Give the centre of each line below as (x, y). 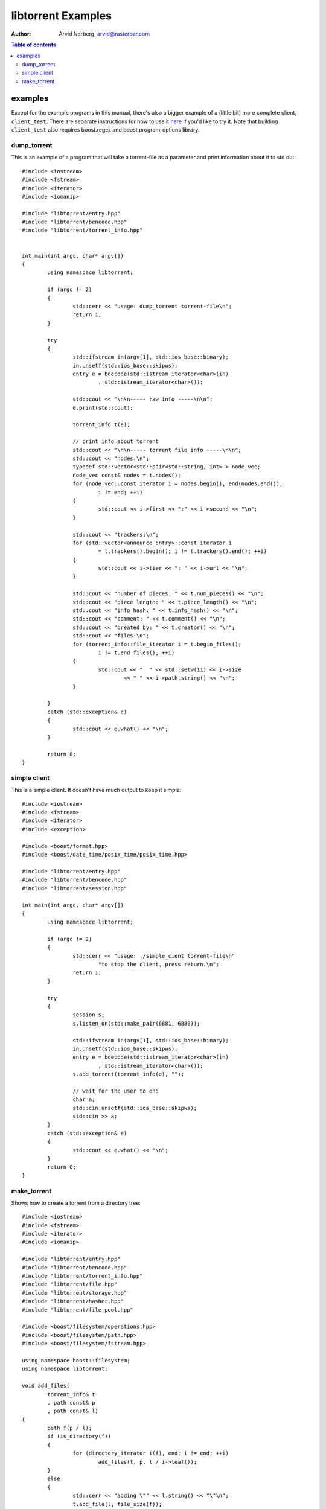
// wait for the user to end (116, 1091)
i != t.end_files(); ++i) (136, 652)
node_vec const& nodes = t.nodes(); (127, 475)
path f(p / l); (70, 1428)
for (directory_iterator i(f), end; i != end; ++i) (151, 1453)
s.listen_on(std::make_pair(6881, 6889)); (136, 1023)
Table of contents (34, 45)
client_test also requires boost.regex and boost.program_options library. (105, 130)
